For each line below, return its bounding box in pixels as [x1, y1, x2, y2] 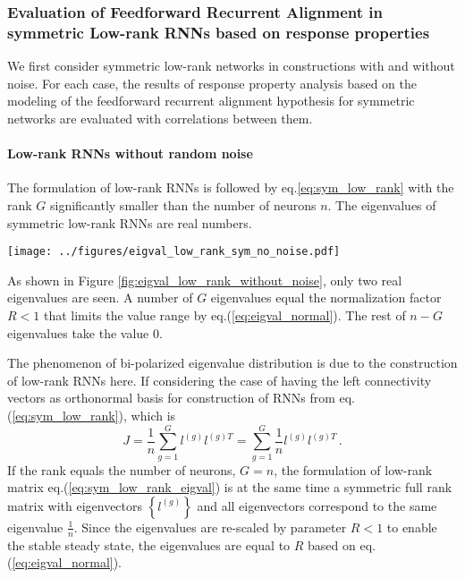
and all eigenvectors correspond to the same [197, 496, 437, 514]
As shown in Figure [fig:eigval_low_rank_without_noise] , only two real [7, 270, 402, 289]
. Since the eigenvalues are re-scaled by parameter [73, 517, 347, 536]
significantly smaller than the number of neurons [50, 195, 317, 214]
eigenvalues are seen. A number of [7, 288, 193, 307]
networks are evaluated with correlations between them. [7, 108, 313, 127]
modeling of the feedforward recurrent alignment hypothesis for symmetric [7, 91, 415, 110]
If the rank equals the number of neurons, [7, 460, 236, 479]
